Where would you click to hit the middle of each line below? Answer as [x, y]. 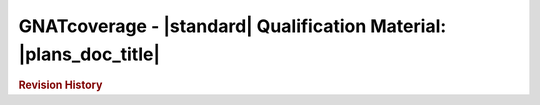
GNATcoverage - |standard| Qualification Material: [232, 26]
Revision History [60, 85]
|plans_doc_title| [89, 54]
